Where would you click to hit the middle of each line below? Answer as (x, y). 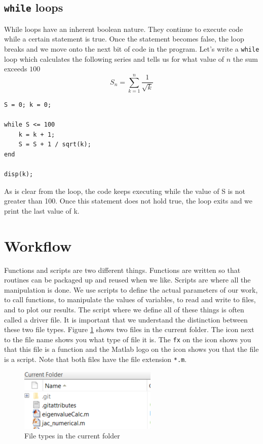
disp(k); (19, 174)
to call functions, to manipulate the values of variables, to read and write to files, (130, 299)
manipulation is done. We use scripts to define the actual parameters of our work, (131, 289)
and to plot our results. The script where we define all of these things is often (124, 309)
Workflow (38, 245)
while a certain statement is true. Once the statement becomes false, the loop (124, 39)
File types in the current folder (72, 436)
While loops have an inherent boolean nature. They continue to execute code (124, 29)
